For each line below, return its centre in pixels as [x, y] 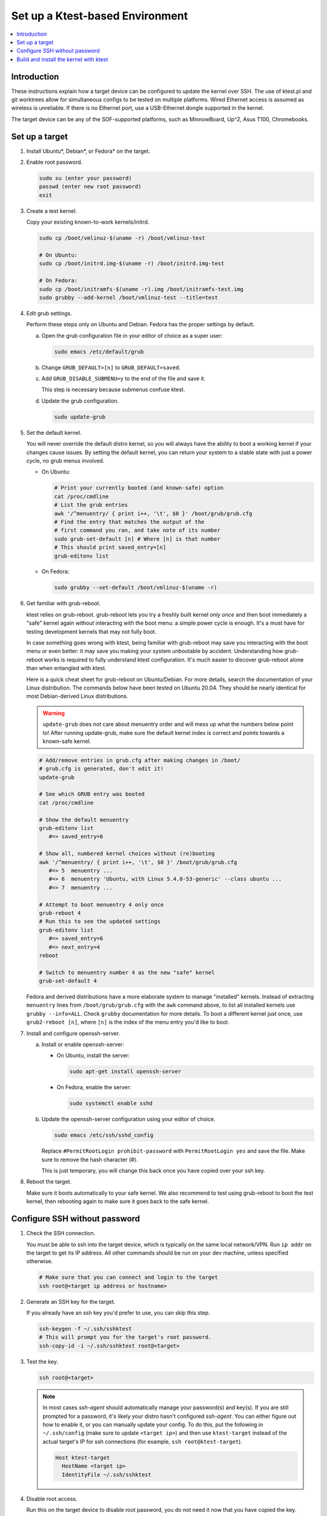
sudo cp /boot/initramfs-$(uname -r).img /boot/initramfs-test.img [141, 289]
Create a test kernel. [52, 211]
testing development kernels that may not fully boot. [91, 631]
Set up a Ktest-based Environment [100, 16]
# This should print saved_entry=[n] [110, 548]
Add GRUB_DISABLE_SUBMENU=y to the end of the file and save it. [124, 378]
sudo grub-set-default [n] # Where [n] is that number [137, 539]
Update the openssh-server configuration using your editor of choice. [128, 1119]
